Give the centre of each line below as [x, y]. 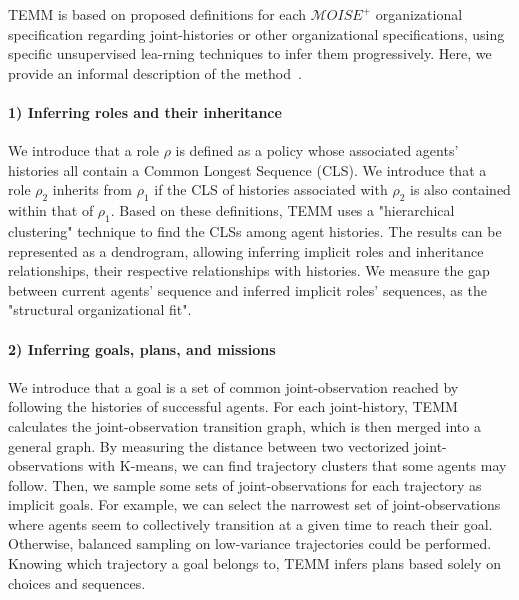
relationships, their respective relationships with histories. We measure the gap [249, 270]
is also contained [460, 189]
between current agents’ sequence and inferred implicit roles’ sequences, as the [247, 289]
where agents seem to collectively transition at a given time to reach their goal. [250, 523]
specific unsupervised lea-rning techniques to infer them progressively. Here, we [250, 53]
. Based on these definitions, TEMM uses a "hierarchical [282, 210]
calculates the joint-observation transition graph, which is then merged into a [244, 425]
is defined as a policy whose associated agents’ [317, 150]
